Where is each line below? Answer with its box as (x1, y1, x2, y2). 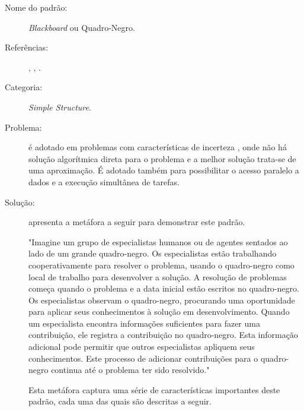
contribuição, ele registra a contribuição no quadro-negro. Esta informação (28, 328, 298, 341)
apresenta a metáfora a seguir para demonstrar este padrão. (28, 216, 245, 228)
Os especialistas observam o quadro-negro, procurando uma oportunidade (28, 293, 295, 306)
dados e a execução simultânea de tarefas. (28, 175, 180, 188)
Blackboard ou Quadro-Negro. (28, 21, 135, 33)
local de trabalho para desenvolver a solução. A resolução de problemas (28, 270, 287, 283)
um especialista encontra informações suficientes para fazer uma (28, 317, 260, 329)
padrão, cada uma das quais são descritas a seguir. (28, 395, 212, 407)
